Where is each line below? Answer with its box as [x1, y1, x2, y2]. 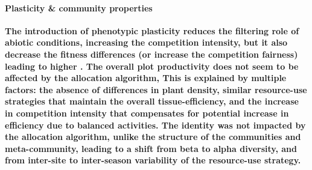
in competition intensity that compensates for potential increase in [5, 106, 289, 119]
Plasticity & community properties [5, 1, 153, 14]
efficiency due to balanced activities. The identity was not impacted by [5, 118, 306, 131]
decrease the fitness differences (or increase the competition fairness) [5, 47, 298, 60]
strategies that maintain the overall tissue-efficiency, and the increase [5, 95, 299, 108]
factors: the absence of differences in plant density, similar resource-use [5, 83, 307, 96]
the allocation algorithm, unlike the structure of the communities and [5, 130, 301, 143]
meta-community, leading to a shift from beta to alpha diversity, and [5, 142, 298, 154]
